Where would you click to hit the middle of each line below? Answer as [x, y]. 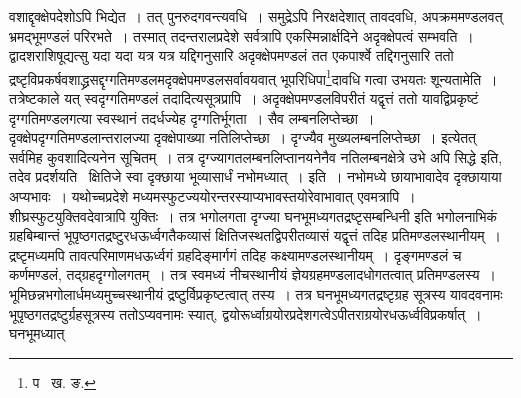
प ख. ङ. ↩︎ [64, 381]
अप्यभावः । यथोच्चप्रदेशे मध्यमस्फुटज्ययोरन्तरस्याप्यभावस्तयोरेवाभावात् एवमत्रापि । [212, 196]
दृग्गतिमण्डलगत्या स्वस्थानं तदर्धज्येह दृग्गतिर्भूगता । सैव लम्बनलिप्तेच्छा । [192, 117]
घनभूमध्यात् [37, 333]
